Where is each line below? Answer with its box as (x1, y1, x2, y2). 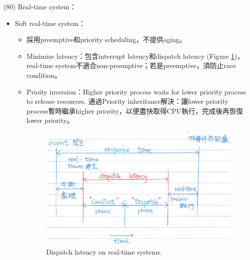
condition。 (26, 70, 62, 80)
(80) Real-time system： (3, 1, 77, 11)
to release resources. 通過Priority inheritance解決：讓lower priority (26, 96, 229, 106)
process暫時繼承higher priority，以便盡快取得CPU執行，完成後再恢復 (26, 105, 243, 116)
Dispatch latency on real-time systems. (46, 247, 162, 257)
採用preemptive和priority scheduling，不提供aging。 (26, 34, 187, 45)
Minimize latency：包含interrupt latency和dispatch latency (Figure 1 (26, 50, 235, 61)
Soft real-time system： (15, 18, 85, 28)
